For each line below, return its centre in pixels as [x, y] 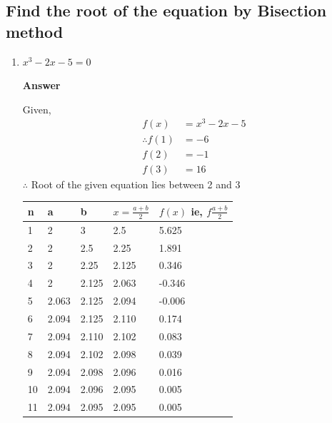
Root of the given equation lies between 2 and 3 [136, 184]
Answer [41, 85]
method [35, 31]
